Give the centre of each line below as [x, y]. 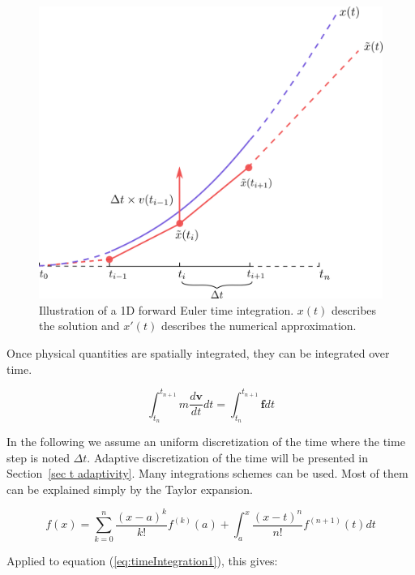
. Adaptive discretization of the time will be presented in [228, 457]
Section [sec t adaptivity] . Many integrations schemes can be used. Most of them [207, 473]
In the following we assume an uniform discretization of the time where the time [206, 441]
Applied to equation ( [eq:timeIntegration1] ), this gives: [142, 560]
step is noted [38, 457]
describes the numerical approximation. [259, 326]
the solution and [79, 326]
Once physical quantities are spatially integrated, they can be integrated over [198, 353]
